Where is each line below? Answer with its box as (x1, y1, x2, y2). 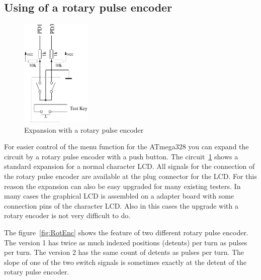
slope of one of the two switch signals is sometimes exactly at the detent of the (4, 256, 246, 267)
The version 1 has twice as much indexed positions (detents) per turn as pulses (4, 237, 247, 247)
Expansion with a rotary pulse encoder (24, 124, 144, 135)
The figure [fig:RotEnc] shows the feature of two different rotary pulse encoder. (4, 227, 248, 237)
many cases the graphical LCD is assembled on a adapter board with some (4, 191, 234, 201)
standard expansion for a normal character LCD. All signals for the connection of (4, 161, 255, 171)
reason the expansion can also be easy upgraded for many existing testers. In (4, 180, 241, 191)
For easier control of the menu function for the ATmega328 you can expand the (4, 141, 249, 152)
